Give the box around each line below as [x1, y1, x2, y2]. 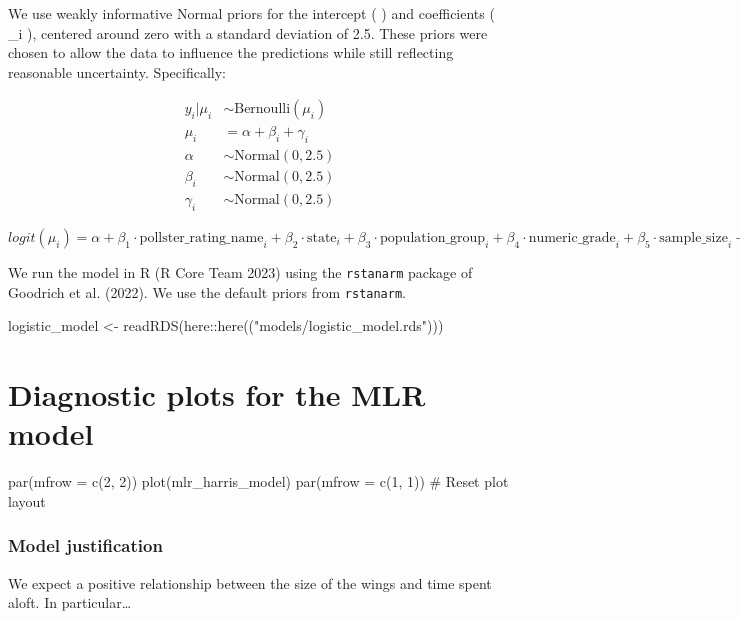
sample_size [659, 230, 728, 245]
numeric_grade [528, 230, 616, 245]
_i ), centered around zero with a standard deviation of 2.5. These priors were [8, 22, 488, 43]
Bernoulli [234, 102, 291, 117]
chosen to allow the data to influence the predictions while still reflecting [8, 42, 454, 63]
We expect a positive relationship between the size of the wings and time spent [8, 572, 492, 593]
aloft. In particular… [8, 592, 132, 613]
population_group [380, 230, 486, 245]
